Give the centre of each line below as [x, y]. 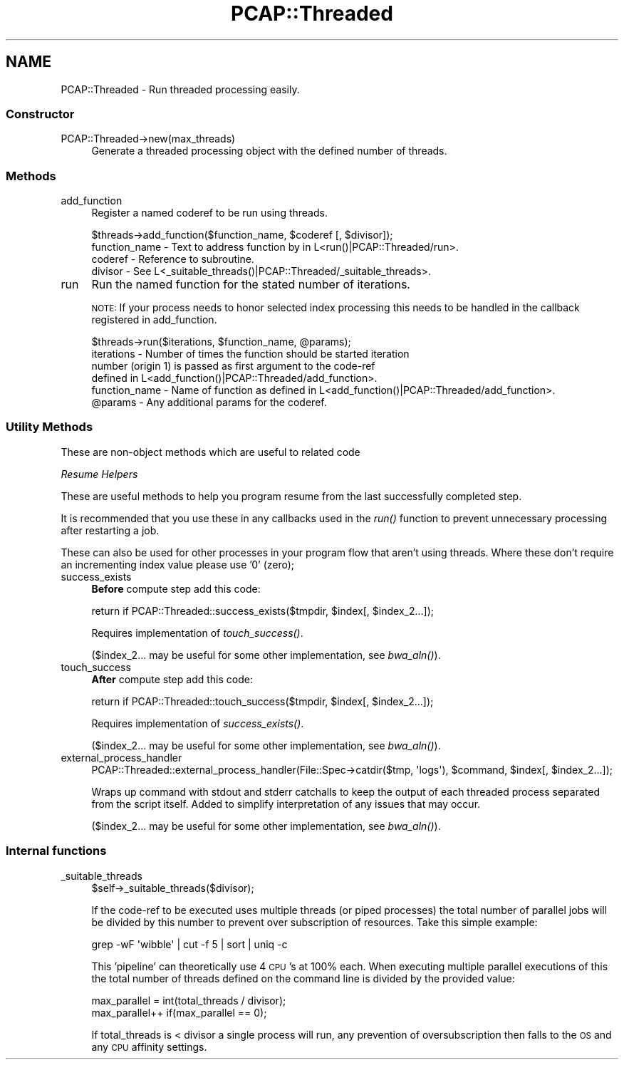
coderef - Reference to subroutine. [173, 259]
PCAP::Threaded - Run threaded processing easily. [180, 89]
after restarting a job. [110, 530]
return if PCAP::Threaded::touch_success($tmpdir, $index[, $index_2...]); [262, 701]
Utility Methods [50, 427]
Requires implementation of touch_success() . [197, 633]
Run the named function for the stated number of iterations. [251, 285]
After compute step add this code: [172, 679]
